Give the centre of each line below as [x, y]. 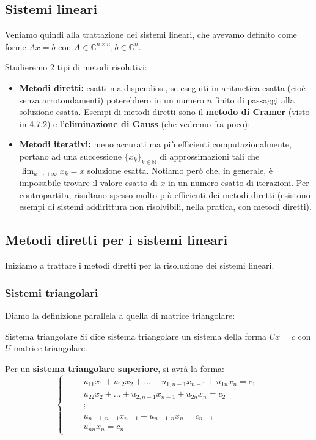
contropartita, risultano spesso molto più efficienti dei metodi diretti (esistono [165, 194]
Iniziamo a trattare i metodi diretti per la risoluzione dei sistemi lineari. [140, 265]
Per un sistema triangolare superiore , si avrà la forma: [115, 368]
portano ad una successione [70, 156]
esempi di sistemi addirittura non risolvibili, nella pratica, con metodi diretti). [165, 207]
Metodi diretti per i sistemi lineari [116, 240]
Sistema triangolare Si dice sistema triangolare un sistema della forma [136, 336]
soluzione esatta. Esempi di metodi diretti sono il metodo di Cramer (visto [164, 112]
